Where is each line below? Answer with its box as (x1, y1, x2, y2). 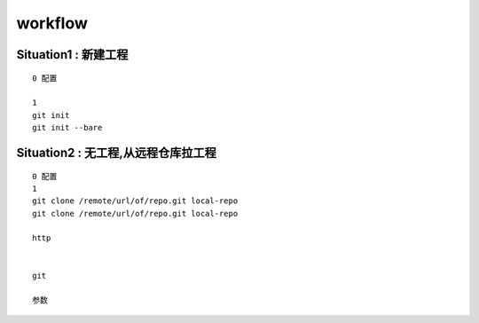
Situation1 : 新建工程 (16, 47, 129, 62)
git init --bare (32, 122, 103, 133)
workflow (16, 13, 88, 33)
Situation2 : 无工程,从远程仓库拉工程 (16, 145, 216, 160)
